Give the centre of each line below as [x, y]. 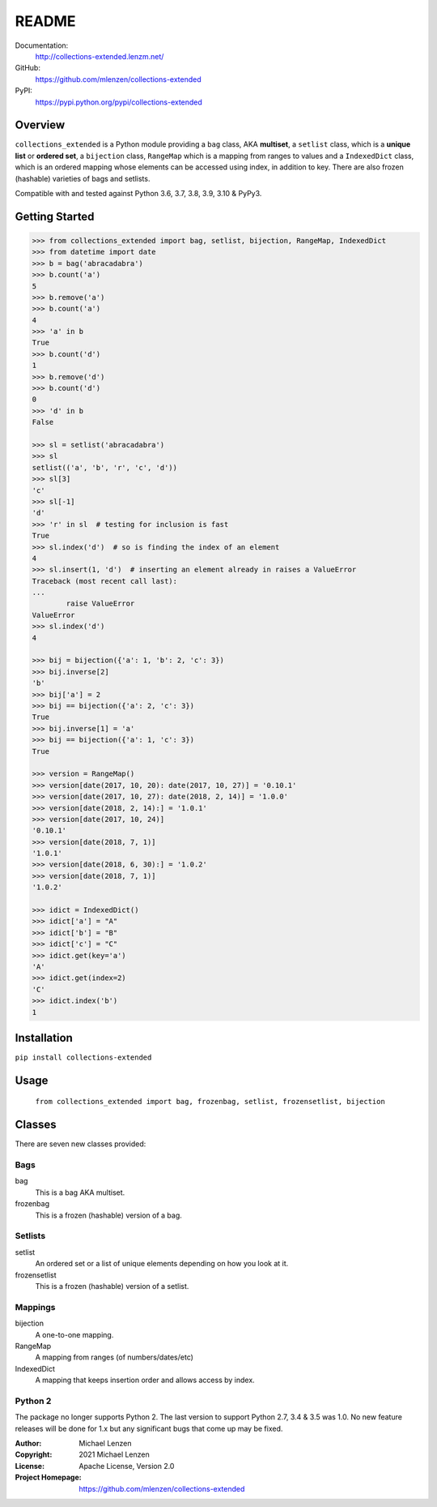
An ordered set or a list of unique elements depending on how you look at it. [162, 1264]
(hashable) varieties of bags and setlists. [83, 178]
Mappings [35, 1307]
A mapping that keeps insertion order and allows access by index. [145, 1380]
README [45, 21]
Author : [28, 1443]
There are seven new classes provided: [81, 1144]
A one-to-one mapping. [74, 1334]
